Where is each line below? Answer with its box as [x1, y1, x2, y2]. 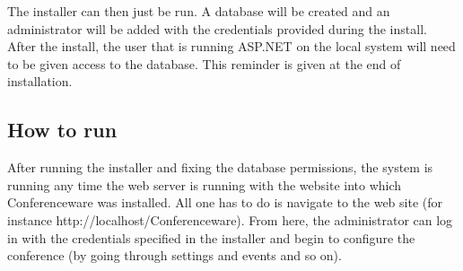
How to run [7, 116, 118, 144]
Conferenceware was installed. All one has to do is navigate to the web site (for [7, 193, 443, 212]
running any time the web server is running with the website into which [7, 175, 402, 194]
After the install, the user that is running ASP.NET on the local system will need [7, 37, 456, 56]
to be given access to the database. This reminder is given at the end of [7, 54, 401, 73]
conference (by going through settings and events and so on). [7, 246, 342, 265]
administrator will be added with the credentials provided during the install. [7, 19, 427, 38]
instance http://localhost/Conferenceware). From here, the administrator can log [7, 210, 453, 229]
